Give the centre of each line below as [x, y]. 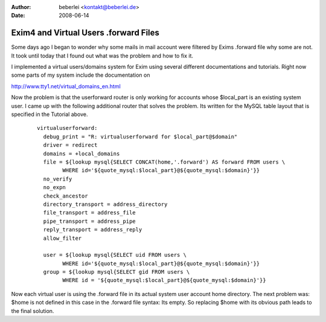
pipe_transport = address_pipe [89, 221]
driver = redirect [70, 145]
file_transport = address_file [89, 213]
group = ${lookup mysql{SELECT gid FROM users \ [117, 272]
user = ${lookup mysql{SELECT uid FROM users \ [115, 255]
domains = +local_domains [81, 153]
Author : [21, 7]
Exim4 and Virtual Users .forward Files [85, 33]
